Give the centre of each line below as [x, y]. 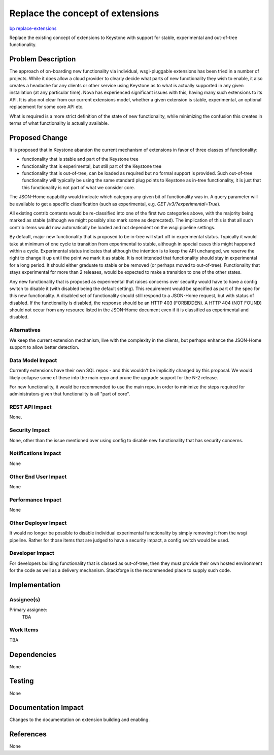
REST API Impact [30, 407]
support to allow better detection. [44, 347]
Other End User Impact [38, 477]
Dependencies [33, 654]
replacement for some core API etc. [46, 107]
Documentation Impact [46, 708]
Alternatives [25, 330]
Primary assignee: [28, 610]
